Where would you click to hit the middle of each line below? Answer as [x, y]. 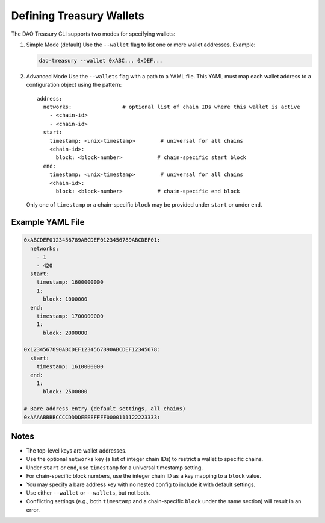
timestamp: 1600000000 [70, 282]
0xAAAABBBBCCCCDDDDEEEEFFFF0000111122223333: [92, 417]
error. [33, 510]
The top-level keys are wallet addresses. [76, 451]
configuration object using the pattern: [74, 85]
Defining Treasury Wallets [78, 16]
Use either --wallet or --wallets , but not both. [88, 493]
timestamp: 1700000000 [70, 316]
